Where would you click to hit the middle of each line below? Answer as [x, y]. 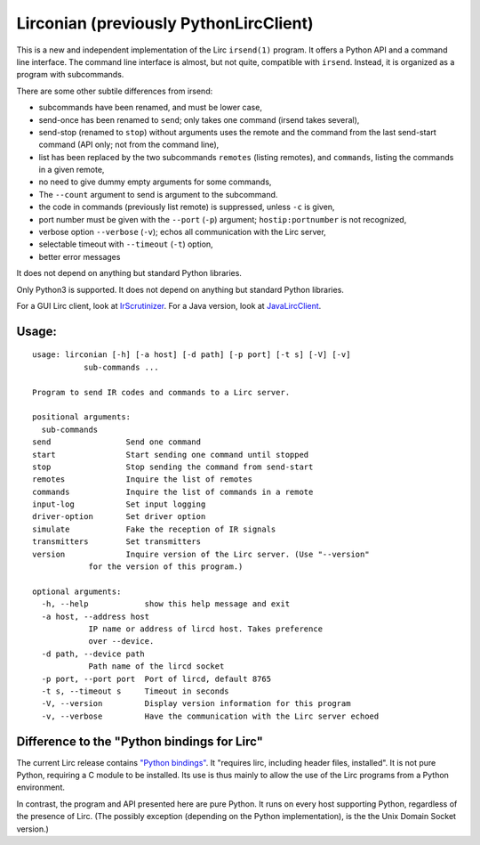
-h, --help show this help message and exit [166, 604]
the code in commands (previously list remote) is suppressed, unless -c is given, [187, 207]
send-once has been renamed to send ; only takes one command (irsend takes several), [199, 119]
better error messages [80, 256]
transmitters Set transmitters [117, 542]
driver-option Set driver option [119, 517]
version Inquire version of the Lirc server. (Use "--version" [201, 554]
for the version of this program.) [166, 567]
